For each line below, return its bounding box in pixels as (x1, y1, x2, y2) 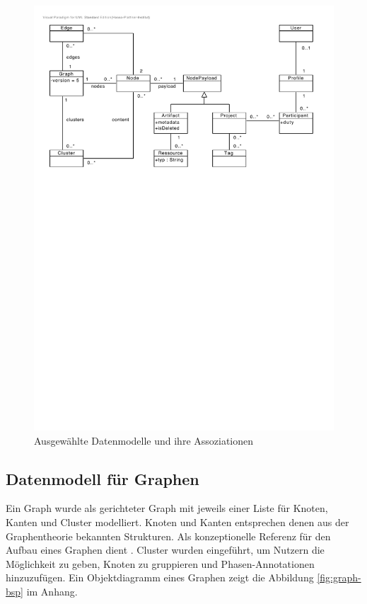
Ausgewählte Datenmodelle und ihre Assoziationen (34, 433, 254, 448)
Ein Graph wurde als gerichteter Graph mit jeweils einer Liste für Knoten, (6, 501, 328, 515)
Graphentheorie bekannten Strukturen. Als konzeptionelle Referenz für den (6, 528, 331, 543)
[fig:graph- (317, 570, 361, 585)
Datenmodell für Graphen (6, 467, 199, 489)
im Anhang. (26, 583, 78, 598)
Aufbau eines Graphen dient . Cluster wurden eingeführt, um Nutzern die (6, 542, 325, 557)
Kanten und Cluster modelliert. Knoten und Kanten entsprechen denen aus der (6, 514, 349, 529)
